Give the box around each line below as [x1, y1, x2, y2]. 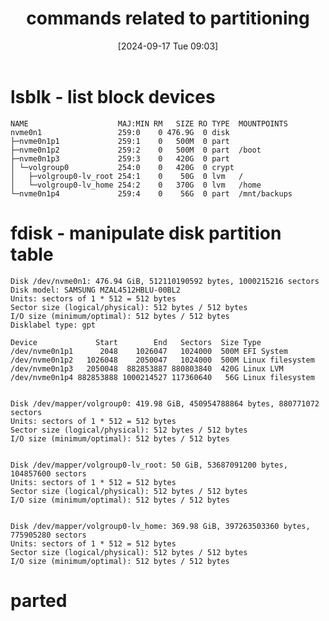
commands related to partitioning [26, 7, 310, 30]
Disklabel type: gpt [10, 320, 97, 330]
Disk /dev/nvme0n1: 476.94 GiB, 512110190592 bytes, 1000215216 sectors [10, 276, 320, 286]
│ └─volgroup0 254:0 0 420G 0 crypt [10, 162, 235, 172]
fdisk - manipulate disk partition [10, 222, 282, 244]
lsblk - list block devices [10, 85, 216, 108]
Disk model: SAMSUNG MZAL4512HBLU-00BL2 [10, 285, 182, 295]
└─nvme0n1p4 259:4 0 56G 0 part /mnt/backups [10, 188, 293, 199]
